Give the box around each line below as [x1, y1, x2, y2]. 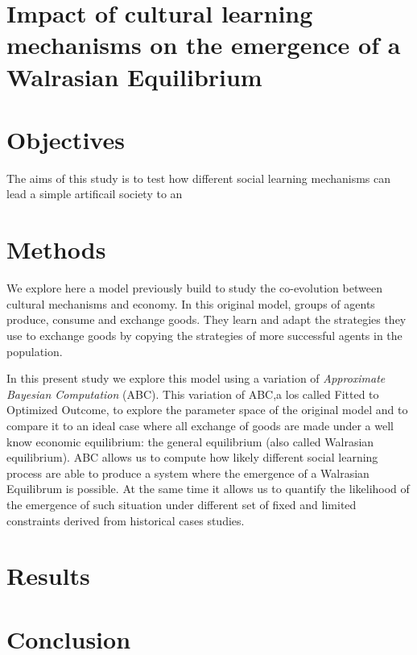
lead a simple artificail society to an [6, 185, 183, 202]
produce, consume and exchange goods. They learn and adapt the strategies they [6, 311, 407, 328]
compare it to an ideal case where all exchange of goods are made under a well [6, 417, 394, 433]
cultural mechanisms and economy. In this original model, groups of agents [6, 295, 375, 312]
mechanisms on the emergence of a [6, 28, 401, 61]
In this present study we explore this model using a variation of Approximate [6, 370, 386, 387]
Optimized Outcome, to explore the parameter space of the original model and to [6, 401, 408, 418]
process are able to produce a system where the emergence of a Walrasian [6, 464, 370, 481]
